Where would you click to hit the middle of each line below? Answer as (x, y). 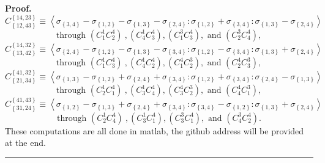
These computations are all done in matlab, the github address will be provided (155, 130)
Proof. (18, 8)
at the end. (25, 143)
